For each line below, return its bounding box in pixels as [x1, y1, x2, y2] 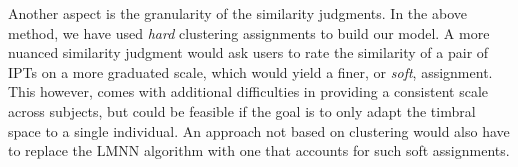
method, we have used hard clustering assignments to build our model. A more [8, 22, 490, 43]
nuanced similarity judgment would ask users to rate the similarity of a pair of [8, 42, 489, 63]
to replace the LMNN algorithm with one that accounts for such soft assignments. [8, 140, 510, 161]
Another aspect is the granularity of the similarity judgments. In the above [8, 3, 467, 23]
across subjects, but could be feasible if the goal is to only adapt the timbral [8, 100, 476, 121]
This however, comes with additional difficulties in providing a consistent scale [8, 81, 489, 102]
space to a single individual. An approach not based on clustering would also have [8, 120, 510, 141]
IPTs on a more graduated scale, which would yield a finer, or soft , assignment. [8, 61, 493, 82]
